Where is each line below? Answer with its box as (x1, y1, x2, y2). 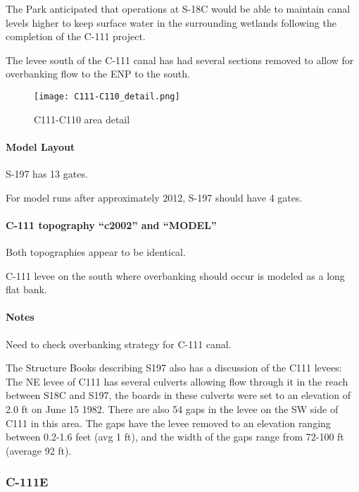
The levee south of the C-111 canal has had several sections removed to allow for (6, 52, 354, 67)
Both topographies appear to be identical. (6, 245, 186, 259)
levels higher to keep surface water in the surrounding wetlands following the (6, 15, 336, 30)
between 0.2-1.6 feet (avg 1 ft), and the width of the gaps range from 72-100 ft (6, 429, 344, 444)
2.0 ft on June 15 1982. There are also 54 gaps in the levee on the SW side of (6, 401, 339, 416)
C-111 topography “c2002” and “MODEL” (6, 217, 217, 232)
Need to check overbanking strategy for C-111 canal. (6, 336, 232, 351)
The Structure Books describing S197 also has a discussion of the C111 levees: (6, 360, 342, 375)
